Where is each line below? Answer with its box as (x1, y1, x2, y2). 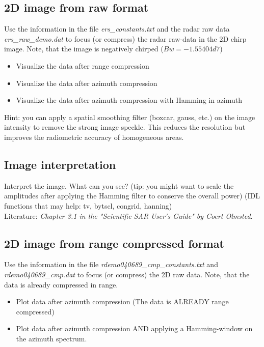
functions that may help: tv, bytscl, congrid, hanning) (4, 200, 172, 211)
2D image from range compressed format (4, 235, 224, 251)
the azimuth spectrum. (16, 333, 87, 343)
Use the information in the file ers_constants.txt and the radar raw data (4, 23, 230, 34)
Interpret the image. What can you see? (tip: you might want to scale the (4, 180, 234, 191)
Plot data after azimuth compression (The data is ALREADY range (16, 296, 229, 307)
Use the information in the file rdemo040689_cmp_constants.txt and (4, 259, 218, 270)
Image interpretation (4, 156, 116, 172)
